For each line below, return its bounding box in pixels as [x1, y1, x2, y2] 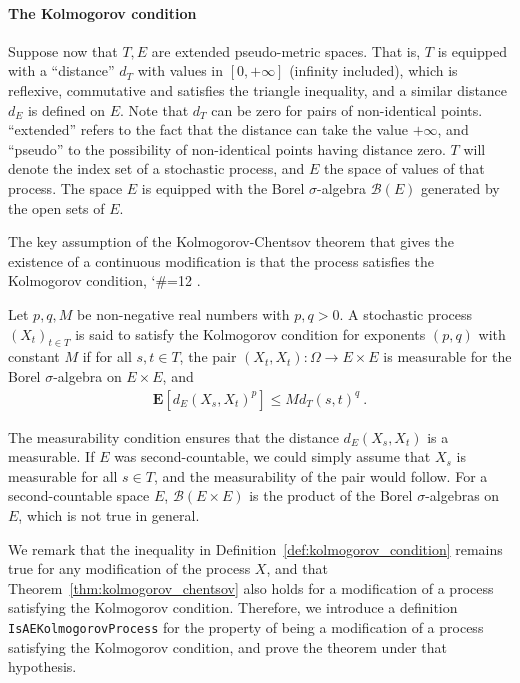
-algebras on [425, 485, 500, 506]
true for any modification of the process [8, 558, 251, 579]
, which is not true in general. [18, 504, 200, 525]
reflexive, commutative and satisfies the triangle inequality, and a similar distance [8, 79, 508, 100]
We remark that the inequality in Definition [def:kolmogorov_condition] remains [8, 538, 503, 559]
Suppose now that [8, 40, 118, 61]
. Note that [120, 99, 189, 120]
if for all [82, 346, 132, 367]
